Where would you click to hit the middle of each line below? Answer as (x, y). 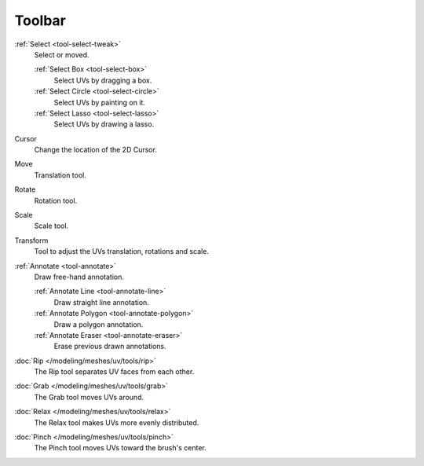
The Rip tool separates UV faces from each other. (114, 372)
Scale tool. (51, 226)
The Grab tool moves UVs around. (89, 397)
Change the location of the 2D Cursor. (95, 150)
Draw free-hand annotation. (79, 277)
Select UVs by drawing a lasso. (104, 124)
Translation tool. (60, 175)
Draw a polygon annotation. (99, 324)
